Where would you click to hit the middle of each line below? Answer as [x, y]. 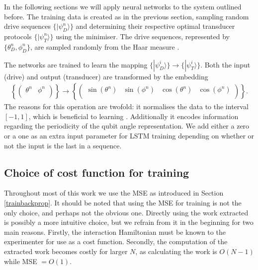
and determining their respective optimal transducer [155, 26]
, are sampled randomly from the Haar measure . [105, 46]
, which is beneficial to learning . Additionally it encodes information [133, 116]
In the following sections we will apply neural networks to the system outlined [123, 6]
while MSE [21, 261]
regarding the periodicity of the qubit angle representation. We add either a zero [127, 126]
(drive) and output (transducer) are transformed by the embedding [106, 76]
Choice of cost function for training [97, 172]
